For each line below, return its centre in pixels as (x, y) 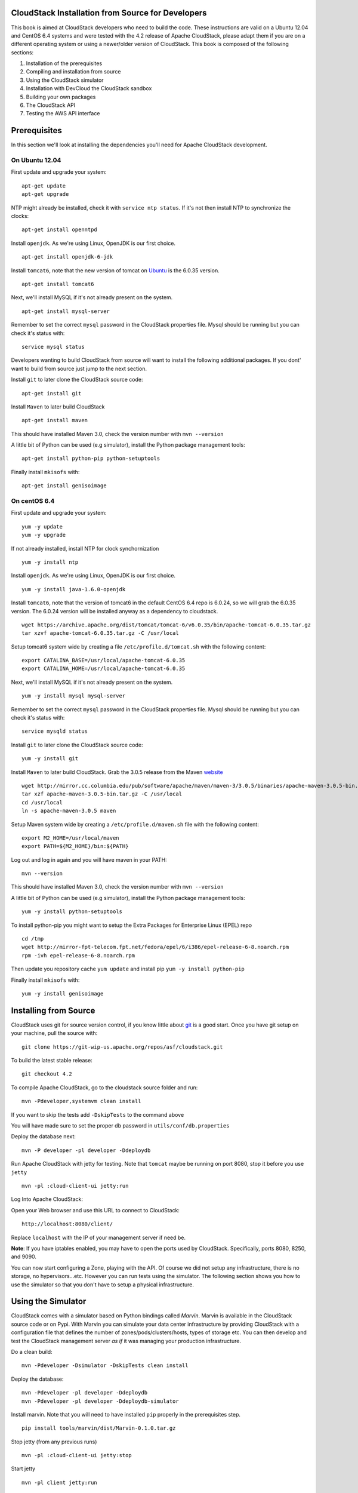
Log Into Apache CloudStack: (47, 1199)
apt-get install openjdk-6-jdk (67, 257)
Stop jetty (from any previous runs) (54, 1442)
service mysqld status (55, 731)
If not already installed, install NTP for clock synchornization (85, 548)
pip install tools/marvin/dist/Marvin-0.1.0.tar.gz (99, 1428)
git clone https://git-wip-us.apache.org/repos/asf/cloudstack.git (122, 1047)
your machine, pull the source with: (54, 1033)
